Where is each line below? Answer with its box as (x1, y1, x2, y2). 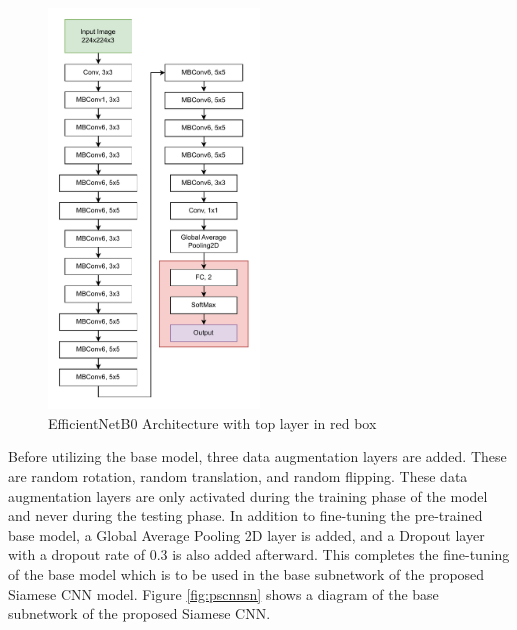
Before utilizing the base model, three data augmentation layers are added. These (8, 446, 507, 467)
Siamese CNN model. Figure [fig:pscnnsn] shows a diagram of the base (8, 583, 439, 604)
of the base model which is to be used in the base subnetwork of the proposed (8, 564, 485, 585)
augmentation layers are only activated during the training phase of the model (8, 485, 488, 506)
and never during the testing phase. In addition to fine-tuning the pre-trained (8, 505, 483, 526)
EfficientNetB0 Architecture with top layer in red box (48, 412, 377, 433)
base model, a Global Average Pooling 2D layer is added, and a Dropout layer (8, 524, 485, 545)
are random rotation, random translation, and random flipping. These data (8, 466, 468, 487)
